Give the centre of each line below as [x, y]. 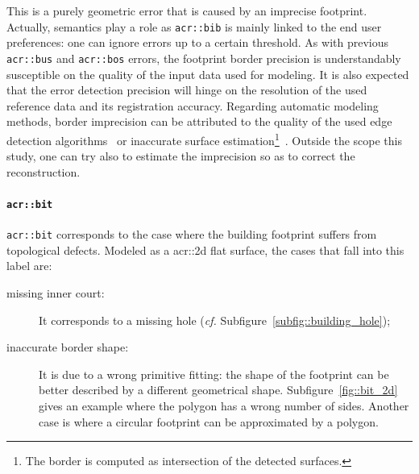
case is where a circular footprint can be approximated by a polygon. [209, 421]
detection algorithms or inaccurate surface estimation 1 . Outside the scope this [205, 139]
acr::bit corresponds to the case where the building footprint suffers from [192, 234]
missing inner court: [56, 293]
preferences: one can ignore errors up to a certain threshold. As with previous [198, 42]
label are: [29, 266]
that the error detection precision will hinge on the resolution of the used [187, 90]
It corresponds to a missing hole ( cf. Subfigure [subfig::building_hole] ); [215, 320]
